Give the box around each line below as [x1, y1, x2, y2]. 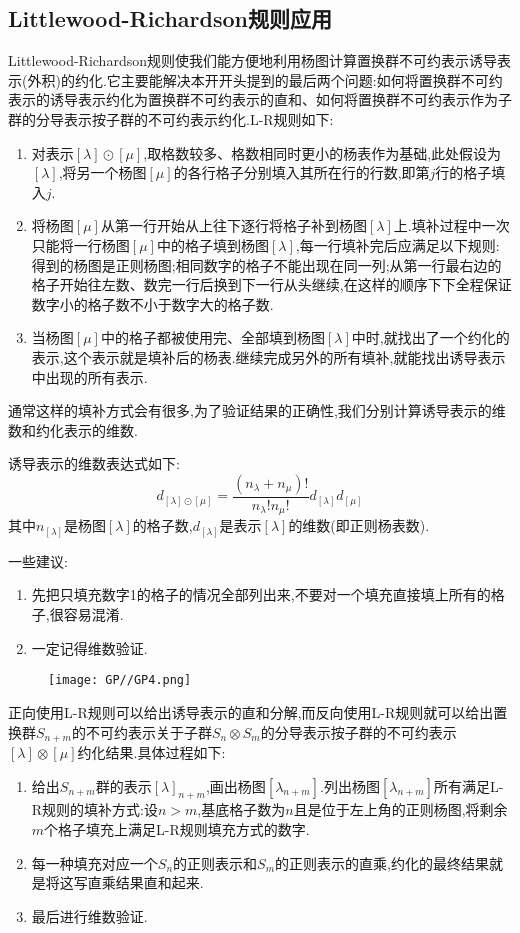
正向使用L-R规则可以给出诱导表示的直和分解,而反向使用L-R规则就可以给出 [8, 701, 494, 722]
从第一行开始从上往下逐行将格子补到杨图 [100, 215, 367, 236]
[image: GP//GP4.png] [48, 673, 192, 688]
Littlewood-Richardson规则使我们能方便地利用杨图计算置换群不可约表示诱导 [8, 50, 497, 71]
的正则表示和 [173, 852, 258, 873]
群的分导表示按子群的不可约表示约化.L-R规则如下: [8, 108, 334, 129]
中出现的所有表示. [31, 366, 148, 387]
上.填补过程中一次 [393, 215, 510, 236]
